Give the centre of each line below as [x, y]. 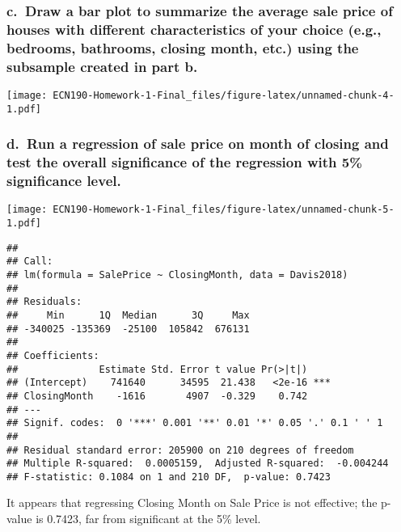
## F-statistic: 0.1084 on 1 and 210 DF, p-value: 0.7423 [169, 477]
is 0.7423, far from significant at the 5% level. [148, 519]
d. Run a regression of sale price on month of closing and [198, 144]
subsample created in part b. [102, 66]
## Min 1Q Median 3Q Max [128, 315]
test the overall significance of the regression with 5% [184, 162]
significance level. [64, 181]
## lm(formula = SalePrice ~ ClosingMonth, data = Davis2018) [177, 274]
